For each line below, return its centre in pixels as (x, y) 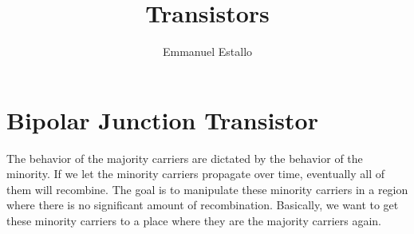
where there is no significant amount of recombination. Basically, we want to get (203, 205)
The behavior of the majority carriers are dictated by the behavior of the (185, 158)
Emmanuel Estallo (207, 52)
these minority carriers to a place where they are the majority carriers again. (194, 221)
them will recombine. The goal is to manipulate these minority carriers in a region (207, 189)
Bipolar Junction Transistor (162, 119)
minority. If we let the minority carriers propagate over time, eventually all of (196, 174)
